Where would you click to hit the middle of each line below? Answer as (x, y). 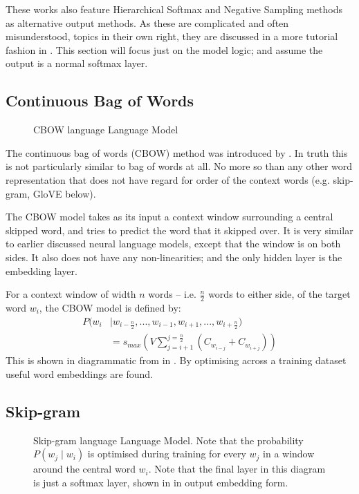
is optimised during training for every (167, 454)
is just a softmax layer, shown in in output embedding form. (161, 482)
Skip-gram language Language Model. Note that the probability (168, 440)
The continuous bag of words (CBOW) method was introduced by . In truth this (177, 152)
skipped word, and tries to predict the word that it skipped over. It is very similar (179, 230)
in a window (289, 454)
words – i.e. (172, 294)
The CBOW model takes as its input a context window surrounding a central (169, 217)
